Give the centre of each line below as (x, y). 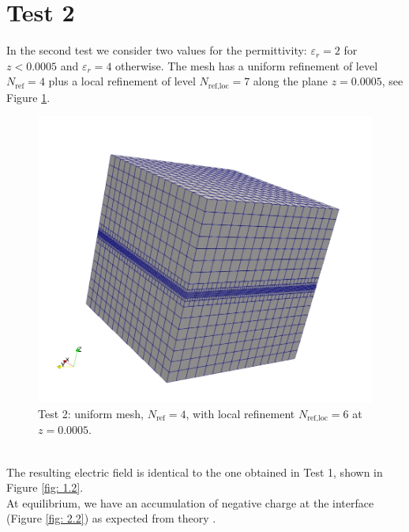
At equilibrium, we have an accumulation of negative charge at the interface (190, 502)
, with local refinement (240, 414)
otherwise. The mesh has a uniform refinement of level (247, 65)
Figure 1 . (28, 97)
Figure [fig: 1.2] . (45, 487)
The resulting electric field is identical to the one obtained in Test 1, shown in (195, 472)
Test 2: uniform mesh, (91, 414)
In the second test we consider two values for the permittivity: (157, 50)
